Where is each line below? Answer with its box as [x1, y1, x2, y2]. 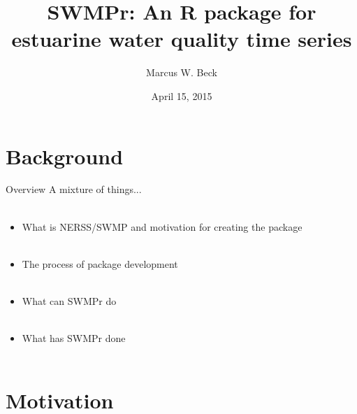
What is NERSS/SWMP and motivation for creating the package [22, 219, 303, 234]
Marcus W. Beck [146, 65, 217, 80]
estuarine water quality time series [11, 24, 352, 53]
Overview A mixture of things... [6, 182, 142, 197]
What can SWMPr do [22, 294, 117, 308]
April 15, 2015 [151, 88, 212, 103]
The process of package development [22, 256, 178, 271]
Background [6, 141, 124, 170]
